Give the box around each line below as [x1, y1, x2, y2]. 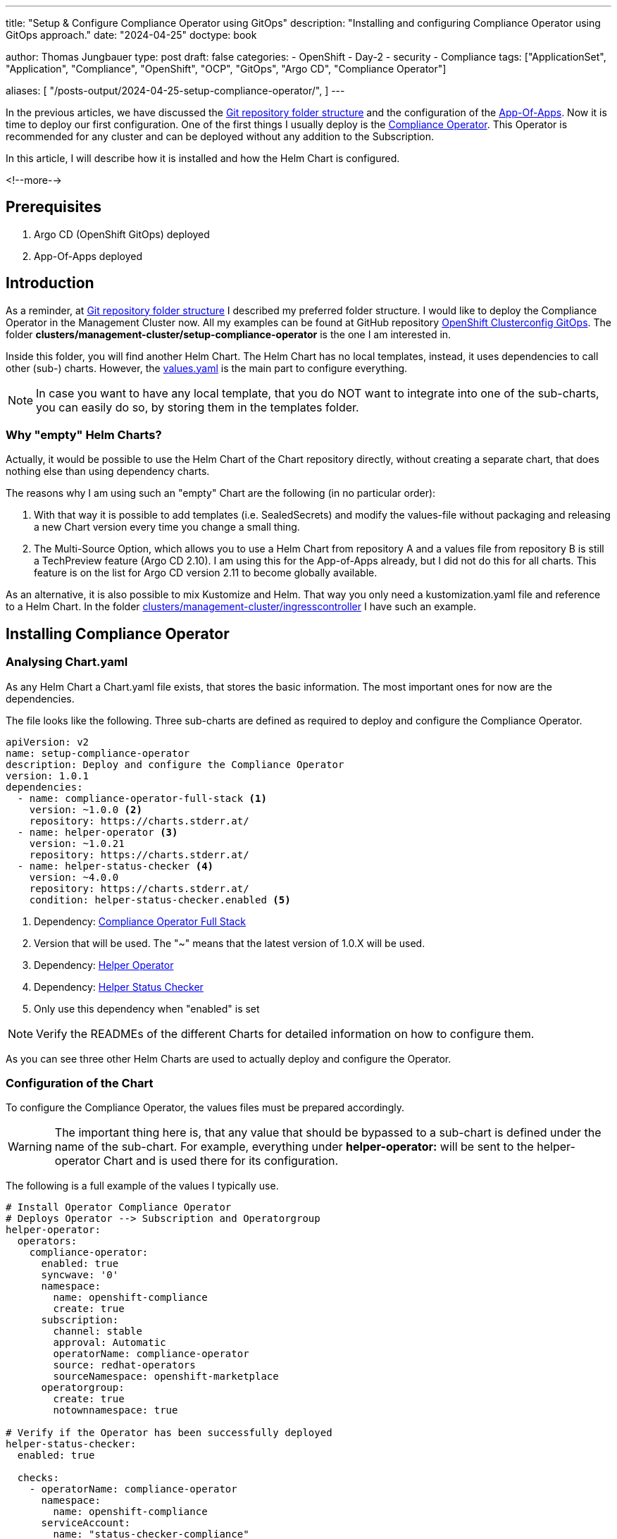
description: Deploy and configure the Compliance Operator [6, 758, 344, 770]
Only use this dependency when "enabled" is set [34, 1002, 260, 1015]
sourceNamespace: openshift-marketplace [53, 1371, 279, 1383]
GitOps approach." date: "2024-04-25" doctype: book [6, 29, 257, 41]
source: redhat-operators [53, 1359, 196, 1371]
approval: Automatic [53, 1337, 166, 1349]
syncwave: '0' [41, 1269, 119, 1281]
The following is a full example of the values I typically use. [6, 1180, 279, 1192]
